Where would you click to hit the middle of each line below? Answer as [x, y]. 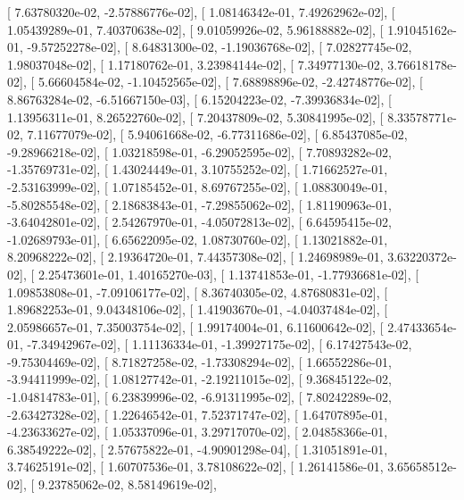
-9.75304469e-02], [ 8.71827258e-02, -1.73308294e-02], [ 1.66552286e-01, [199, 361]
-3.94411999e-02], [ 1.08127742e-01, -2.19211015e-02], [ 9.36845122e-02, [199, 379]
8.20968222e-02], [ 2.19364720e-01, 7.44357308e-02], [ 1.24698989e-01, [195, 257]
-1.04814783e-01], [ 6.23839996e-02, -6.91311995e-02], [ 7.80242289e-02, [199, 397]
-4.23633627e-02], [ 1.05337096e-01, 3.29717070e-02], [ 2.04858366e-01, [198, 432]
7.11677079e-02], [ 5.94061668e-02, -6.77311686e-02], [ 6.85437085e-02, [217, 134]
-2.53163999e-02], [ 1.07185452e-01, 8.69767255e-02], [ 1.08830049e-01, [198, 186]
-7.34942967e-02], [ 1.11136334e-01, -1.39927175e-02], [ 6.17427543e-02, [220, 344]
